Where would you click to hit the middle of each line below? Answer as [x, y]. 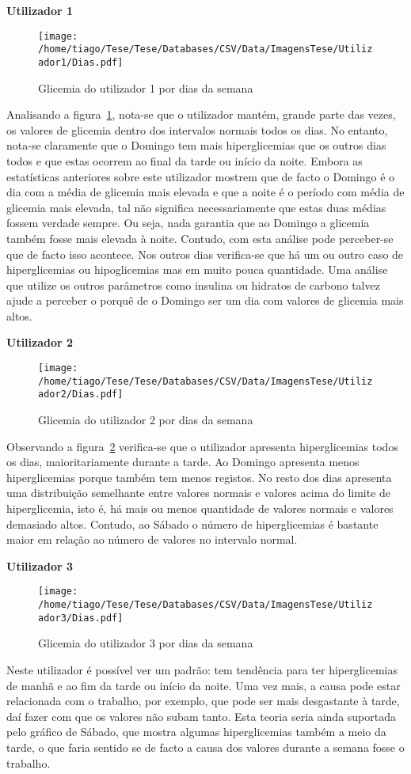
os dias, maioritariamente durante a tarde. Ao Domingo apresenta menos [183, 462]
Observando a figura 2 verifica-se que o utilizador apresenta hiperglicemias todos [202, 446]
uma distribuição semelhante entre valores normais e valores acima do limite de [199, 493]
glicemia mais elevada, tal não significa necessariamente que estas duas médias [196, 207]
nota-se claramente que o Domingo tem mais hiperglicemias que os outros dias [196, 145]
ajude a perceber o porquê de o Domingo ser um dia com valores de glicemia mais [205, 300]
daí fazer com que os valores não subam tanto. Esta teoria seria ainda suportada [201, 716]
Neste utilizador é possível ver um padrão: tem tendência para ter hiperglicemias [202, 669]
